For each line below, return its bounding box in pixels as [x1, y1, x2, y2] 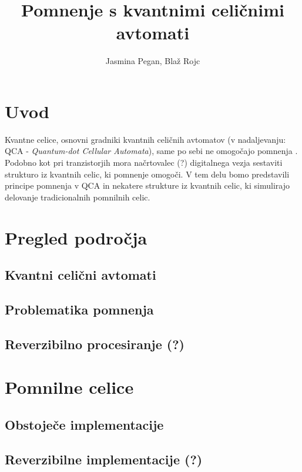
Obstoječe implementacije [5, 415, 164, 433]
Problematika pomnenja [5, 300, 154, 318]
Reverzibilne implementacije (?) [5, 450, 203, 468]
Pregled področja [5, 225, 147, 249]
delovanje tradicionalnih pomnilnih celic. [5, 190, 150, 203]
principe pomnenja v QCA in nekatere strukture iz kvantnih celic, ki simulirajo [5, 179, 290, 192]
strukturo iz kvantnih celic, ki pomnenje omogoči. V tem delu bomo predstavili [5, 168, 290, 180]
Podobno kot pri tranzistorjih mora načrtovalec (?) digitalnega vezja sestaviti [5, 156, 283, 169]
